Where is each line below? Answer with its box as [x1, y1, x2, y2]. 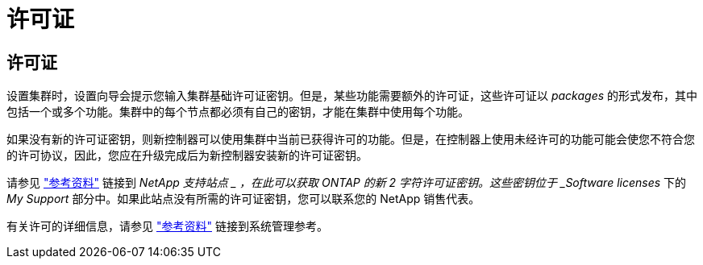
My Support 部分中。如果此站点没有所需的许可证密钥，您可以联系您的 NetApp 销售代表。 [6, 192, 480, 206]
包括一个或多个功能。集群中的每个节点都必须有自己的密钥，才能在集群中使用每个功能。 [6, 105, 469, 119]
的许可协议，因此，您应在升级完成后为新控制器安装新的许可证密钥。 [6, 148, 368, 163]
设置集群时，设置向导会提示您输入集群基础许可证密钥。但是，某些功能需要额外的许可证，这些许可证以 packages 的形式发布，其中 [6, 89, 698, 103]
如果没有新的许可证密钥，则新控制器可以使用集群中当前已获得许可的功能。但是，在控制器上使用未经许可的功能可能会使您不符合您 [6, 132, 695, 147]
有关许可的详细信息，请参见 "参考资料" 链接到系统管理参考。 [6, 219, 328, 234]
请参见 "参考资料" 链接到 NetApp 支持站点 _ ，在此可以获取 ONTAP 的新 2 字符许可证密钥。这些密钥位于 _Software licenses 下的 [6, 176, 687, 190]
